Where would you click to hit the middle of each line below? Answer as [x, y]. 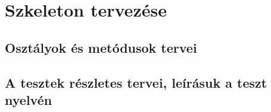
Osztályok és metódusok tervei [101, 47]
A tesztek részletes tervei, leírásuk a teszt [136, 82]
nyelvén [29, 99]
